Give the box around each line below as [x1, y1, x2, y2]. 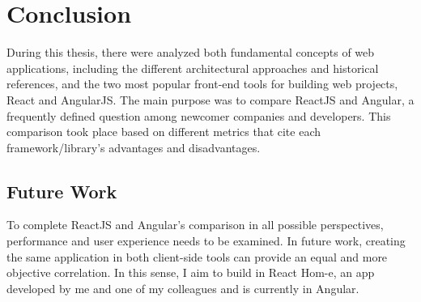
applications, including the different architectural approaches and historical [6, 59, 379, 76]
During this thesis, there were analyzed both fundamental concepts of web [6, 44, 375, 61]
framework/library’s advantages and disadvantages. [6, 138, 261, 155]
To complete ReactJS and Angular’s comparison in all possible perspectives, [6, 216, 384, 233]
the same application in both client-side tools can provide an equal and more [6, 248, 388, 265]
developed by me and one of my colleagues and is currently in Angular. [6, 279, 359, 296]
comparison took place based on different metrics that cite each [6, 123, 321, 140]
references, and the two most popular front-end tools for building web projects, [6, 75, 398, 92]
